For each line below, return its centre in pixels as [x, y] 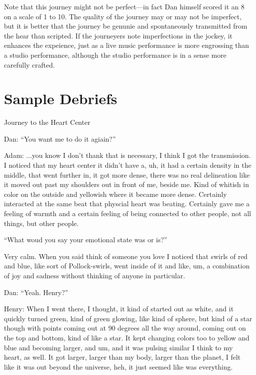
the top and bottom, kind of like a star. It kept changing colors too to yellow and [127, 337]
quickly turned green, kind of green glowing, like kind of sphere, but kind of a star [128, 318]
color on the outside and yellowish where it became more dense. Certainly [115, 194]
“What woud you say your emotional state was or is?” [86, 240]
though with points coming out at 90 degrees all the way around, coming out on [125, 328]
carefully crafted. [30, 64]
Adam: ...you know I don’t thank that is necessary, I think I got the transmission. [128, 155]
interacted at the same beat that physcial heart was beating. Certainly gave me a [127, 204]
